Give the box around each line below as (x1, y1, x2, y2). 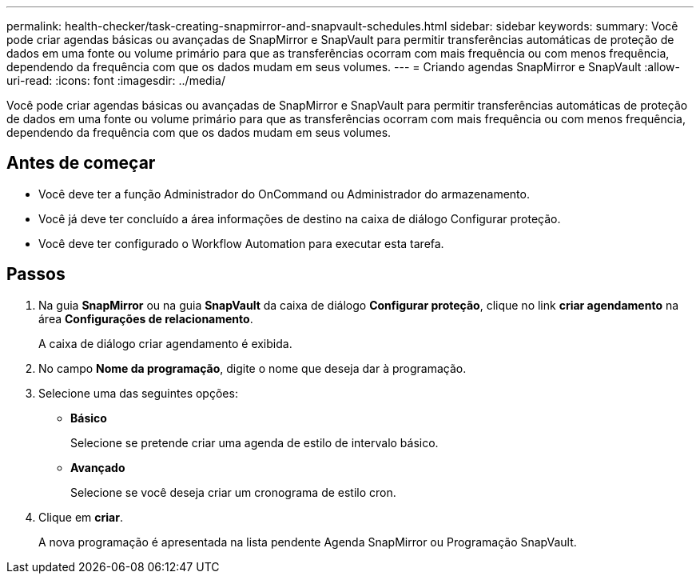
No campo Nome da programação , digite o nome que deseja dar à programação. (38, 361, 467, 375)
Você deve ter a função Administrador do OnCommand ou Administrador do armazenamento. (38, 186, 530, 201)
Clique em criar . (38, 510, 123, 524)
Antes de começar (6, 153, 156, 174)
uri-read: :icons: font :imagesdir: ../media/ (6, 74, 225, 87)
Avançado (70, 460, 125, 474)
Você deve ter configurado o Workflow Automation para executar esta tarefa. (38, 236, 444, 250)
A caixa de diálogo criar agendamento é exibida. (38, 336, 292, 350)
